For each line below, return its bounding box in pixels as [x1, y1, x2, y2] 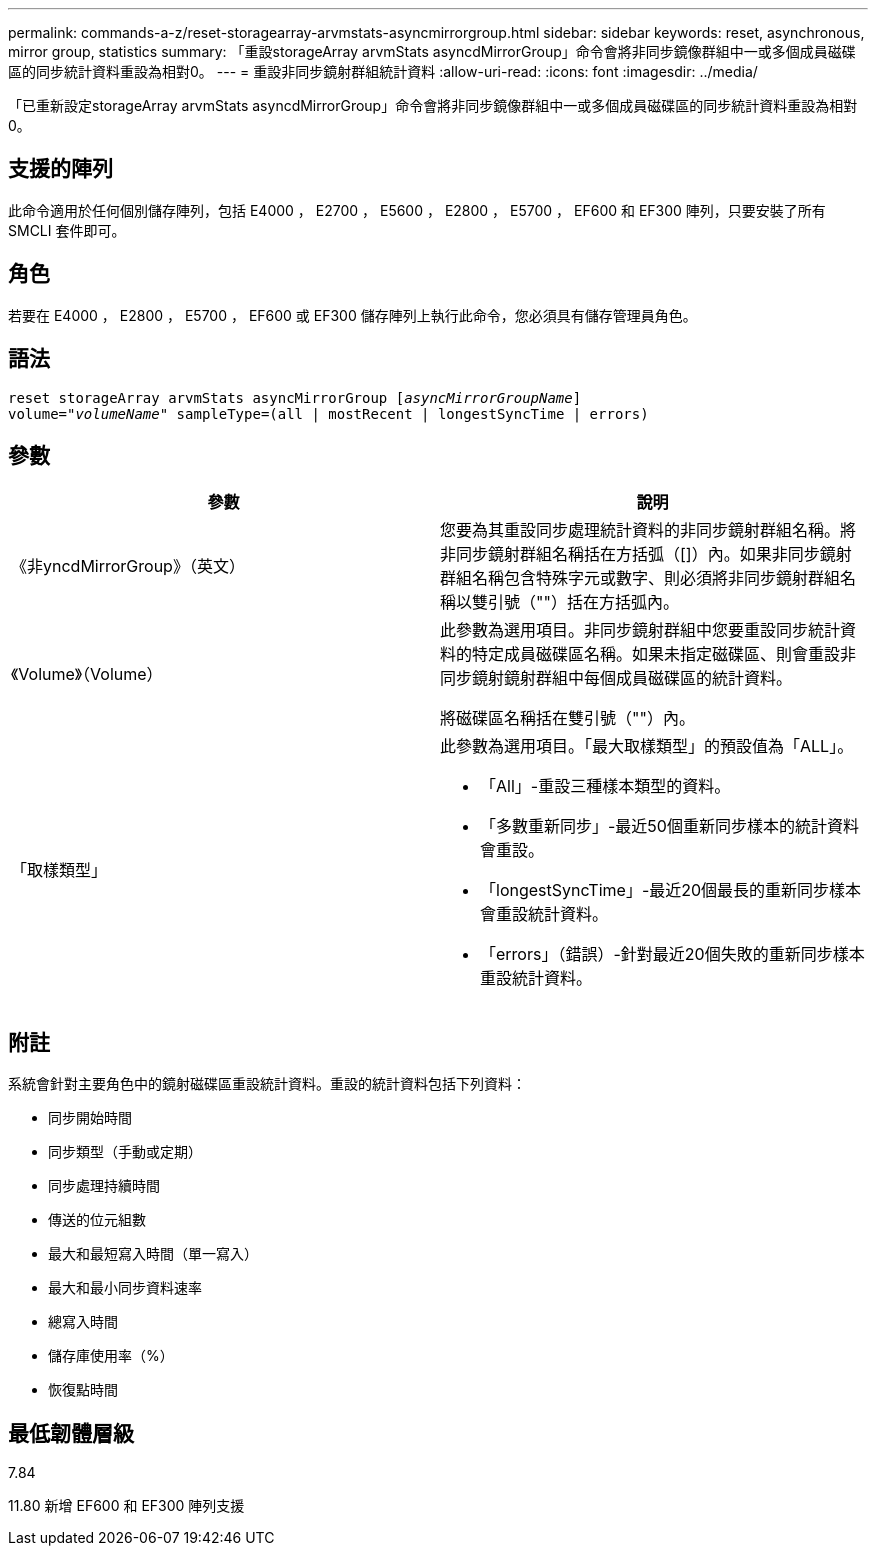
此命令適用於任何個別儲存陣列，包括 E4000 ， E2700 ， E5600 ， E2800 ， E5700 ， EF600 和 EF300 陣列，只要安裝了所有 [8, 201, 826, 219]
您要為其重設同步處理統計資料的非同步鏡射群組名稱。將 [440, 520, 857, 541]
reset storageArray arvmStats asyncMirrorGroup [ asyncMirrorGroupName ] [8, 389, 582, 406]
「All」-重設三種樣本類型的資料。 [480, 776, 731, 797]
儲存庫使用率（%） [48, 1347, 174, 1365]
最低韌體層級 [8, 1420, 134, 1446]
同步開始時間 [48, 1109, 132, 1127]
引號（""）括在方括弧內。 [488, 592, 679, 613]
